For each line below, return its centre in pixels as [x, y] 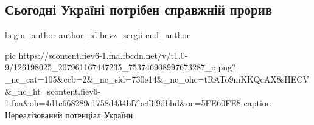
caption [257, 103]
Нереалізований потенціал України [69, 114]
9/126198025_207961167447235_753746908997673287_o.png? [120, 67]
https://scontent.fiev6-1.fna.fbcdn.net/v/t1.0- [103, 55]
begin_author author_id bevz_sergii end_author [98, 35]
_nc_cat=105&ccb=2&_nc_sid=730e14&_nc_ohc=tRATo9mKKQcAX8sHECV [157, 79]
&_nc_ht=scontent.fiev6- [53, 91]
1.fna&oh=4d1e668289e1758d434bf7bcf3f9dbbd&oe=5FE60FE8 [123, 103]
